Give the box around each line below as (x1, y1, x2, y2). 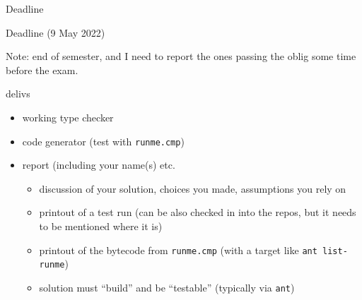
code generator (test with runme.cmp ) (22, 133, 185, 148)
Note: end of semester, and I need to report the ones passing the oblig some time (6, 49, 356, 64)
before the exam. (6, 62, 78, 77)
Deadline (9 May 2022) (6, 25, 105, 40)
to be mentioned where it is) (39, 219, 163, 233)
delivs (6, 86, 30, 101)
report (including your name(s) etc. (22, 157, 175, 172)
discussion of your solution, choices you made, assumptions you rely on (39, 181, 346, 196)
